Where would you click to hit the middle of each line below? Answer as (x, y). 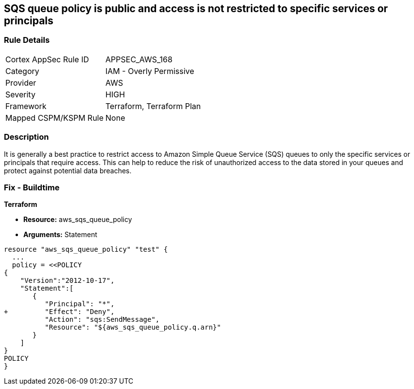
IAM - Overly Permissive (150, 71)
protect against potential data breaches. (68, 170)
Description (26, 137)
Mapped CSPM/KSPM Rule (55, 118)
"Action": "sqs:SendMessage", (102, 320)
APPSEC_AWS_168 (139, 59)
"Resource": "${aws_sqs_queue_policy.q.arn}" (133, 327)
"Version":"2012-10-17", (67, 281)
